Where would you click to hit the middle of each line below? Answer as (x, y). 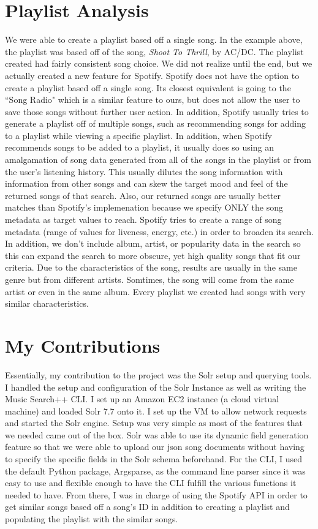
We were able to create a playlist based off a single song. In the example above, (154, 39)
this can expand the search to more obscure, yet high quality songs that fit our (153, 255)
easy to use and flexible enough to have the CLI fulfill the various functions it (151, 483)
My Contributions (83, 345)
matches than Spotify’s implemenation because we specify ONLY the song (144, 207)
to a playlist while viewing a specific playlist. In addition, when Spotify (138, 135)
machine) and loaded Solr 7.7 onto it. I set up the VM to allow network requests (156, 411)
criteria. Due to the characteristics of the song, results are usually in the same (151, 267)
